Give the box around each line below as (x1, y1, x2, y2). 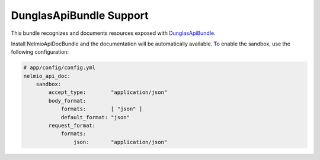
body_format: (48, 97, 87, 104)
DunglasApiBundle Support (11, 9, 149, 22)
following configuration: (11, 48, 69, 55)
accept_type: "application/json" (48, 89, 168, 96)
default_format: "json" (60, 114, 130, 120)
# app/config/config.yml (23, 64, 96, 71)
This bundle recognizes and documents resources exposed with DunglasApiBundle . (11, 30, 216, 37)
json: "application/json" (73, 139, 168, 145)
